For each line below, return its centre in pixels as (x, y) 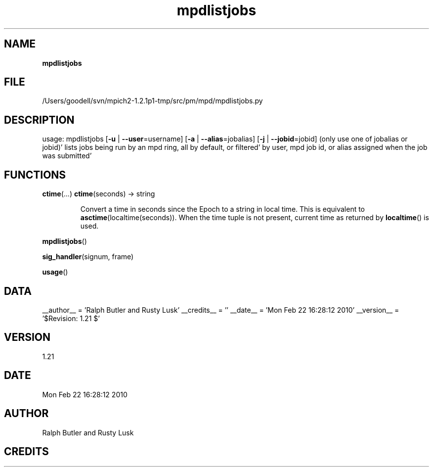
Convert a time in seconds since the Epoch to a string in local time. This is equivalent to (223, 209)
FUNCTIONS (35, 175)
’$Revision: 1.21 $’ (71, 318)
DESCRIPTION (39, 120)
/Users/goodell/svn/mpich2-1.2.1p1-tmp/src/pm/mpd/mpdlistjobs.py (152, 101)
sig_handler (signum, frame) (88, 257)
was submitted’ (67, 156)
